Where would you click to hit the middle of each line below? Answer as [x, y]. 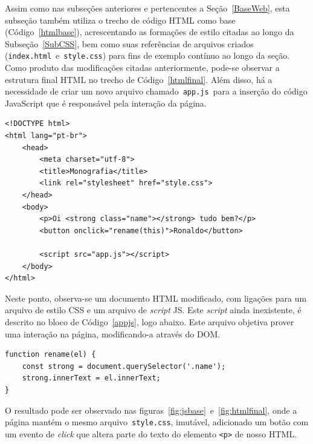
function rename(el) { [50, 355]
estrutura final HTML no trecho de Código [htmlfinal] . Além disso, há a [139, 79]
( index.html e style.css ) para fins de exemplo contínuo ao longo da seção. [147, 55]
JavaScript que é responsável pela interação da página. [106, 103]
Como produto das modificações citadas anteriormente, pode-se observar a [142, 68]
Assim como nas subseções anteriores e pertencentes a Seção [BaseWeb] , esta [147, 8]
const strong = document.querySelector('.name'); [124, 366]
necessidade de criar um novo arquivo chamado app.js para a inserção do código [156, 91]
